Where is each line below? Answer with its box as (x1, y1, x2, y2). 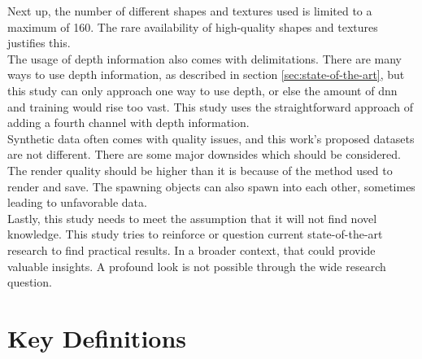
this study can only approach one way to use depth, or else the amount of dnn (7, 81, 398, 99)
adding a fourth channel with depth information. (7, 114, 250, 131)
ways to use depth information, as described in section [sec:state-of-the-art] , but (7, 66, 405, 83)
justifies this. (7, 34, 71, 51)
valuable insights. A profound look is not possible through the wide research (7, 257, 386, 274)
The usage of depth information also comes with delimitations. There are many (7, 50, 402, 67)
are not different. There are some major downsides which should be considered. (7, 146, 401, 163)
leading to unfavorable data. (7, 194, 147, 211)
